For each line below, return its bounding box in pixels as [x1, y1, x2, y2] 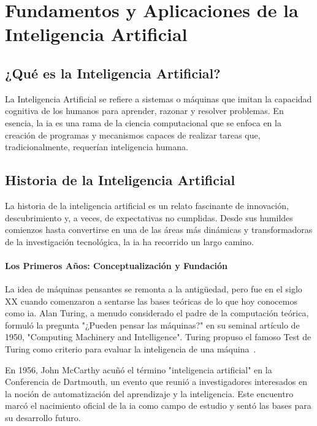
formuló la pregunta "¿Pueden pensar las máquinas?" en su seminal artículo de [5, 318, 300, 331]
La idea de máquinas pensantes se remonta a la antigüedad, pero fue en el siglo [5, 283, 302, 295]
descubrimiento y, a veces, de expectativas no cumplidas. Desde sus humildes [5, 211, 293, 224]
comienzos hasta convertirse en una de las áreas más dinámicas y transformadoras [5, 223, 313, 236]
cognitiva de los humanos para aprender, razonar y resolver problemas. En [5, 104, 284, 117]
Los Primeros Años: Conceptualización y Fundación [5, 259, 228, 272]
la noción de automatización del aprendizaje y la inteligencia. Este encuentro [5, 387, 294, 400]
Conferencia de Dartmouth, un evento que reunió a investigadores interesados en [5, 375, 308, 388]
